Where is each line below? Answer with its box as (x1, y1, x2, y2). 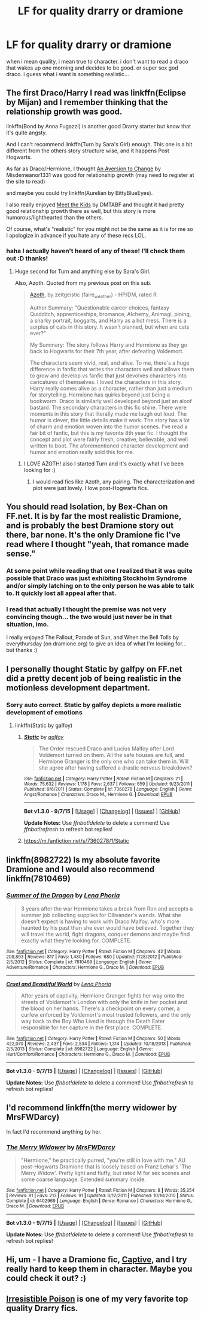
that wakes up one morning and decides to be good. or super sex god (6, 64, 178, 71)
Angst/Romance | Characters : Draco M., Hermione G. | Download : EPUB (23, 792, 173, 798)
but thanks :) (6, 647, 38, 654)
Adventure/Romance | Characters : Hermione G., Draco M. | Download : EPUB (6, 964, 165, 970)
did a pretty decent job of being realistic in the (6, 673, 181, 683)
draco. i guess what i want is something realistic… (6, 70, 130, 77)
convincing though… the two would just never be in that (6, 613, 172, 621)
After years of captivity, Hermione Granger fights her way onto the (20, 991, 185, 999)
